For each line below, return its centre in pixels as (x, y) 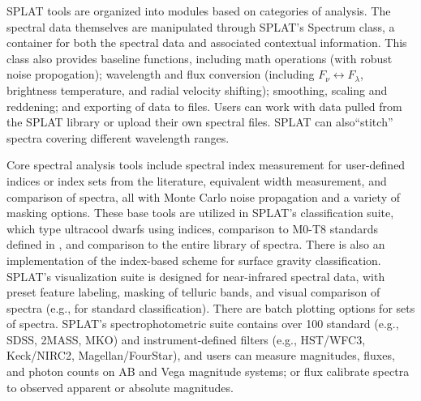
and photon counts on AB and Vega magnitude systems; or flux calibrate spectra (208, 371)
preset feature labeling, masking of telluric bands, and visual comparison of (193, 292)
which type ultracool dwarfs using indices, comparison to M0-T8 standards (192, 228)
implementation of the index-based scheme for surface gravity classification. (194, 260)
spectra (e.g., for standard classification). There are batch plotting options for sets (211, 307)
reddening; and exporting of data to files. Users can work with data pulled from (204, 106)
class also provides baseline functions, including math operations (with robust (200, 58)
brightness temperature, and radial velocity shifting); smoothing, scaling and (197, 90)
